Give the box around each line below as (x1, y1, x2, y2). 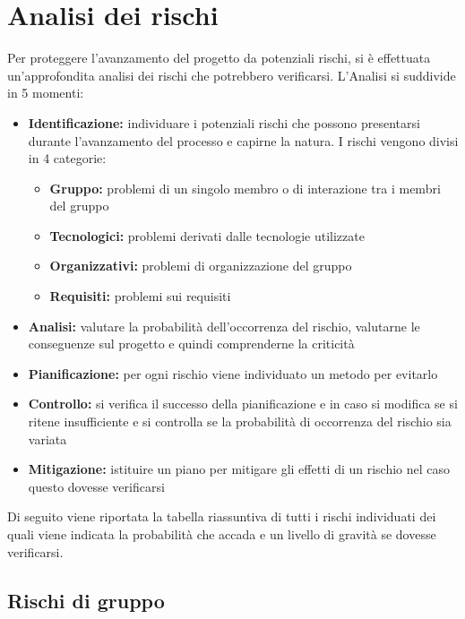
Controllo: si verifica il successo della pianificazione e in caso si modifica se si (28, 394, 458, 413)
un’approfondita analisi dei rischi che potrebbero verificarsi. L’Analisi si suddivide (7, 65, 456, 84)
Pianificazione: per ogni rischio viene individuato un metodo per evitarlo (28, 364, 438, 383)
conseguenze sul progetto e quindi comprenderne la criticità (28, 334, 355, 353)
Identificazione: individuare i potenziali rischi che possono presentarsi (28, 113, 420, 132)
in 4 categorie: (28, 149, 107, 168)
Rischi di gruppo (7, 586, 165, 614)
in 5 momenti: (7, 83, 84, 102)
